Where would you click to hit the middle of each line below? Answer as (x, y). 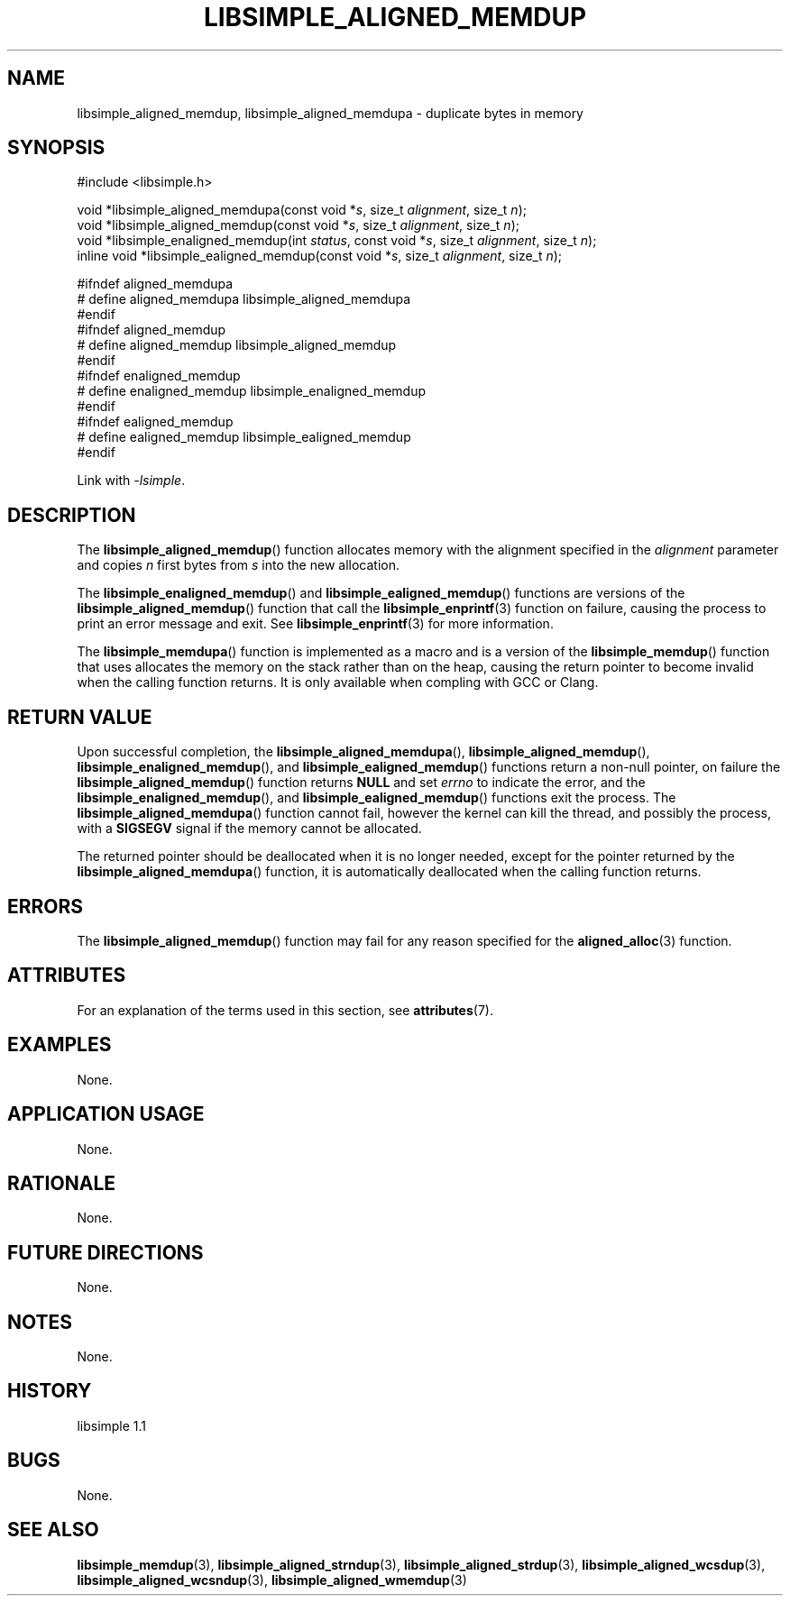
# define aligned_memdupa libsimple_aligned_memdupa (244, 299)
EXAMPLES (60, 1045)
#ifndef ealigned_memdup (155, 422)
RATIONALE (62, 1183)
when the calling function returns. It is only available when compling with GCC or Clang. (338, 682)
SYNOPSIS (56, 148)
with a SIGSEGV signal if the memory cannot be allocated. (249, 829)
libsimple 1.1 (112, 1425)
